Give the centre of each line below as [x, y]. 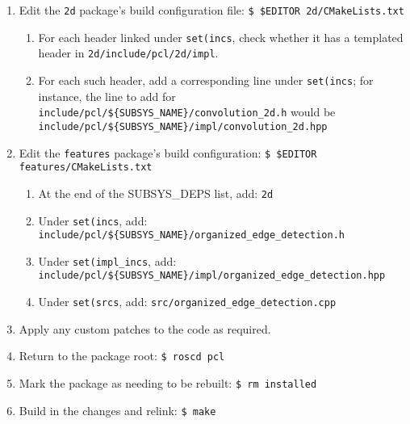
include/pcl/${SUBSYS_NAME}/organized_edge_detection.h [192, 235]
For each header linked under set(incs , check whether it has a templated [221, 37]
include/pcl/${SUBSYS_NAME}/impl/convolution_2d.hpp [183, 126]
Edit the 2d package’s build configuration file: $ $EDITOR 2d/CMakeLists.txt [211, 10]
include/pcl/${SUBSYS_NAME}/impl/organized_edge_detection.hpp [212, 276]
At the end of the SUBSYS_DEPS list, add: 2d [156, 193]
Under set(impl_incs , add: [107, 260]
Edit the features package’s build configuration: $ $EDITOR [168, 152]
